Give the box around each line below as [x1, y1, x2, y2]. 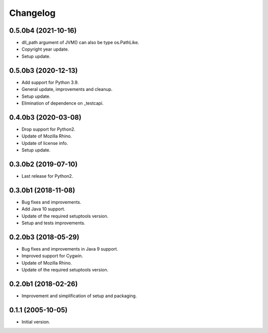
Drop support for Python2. [21, 126, 75, 132]
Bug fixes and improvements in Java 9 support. [21, 246, 119, 252]
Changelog [9, 7, 56, 18]
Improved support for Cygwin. [21, 253, 83, 259]
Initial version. [21, 319, 51, 325]
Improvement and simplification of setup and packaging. [21, 293, 137, 299]
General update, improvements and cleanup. [21, 86, 113, 92]
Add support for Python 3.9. [21, 79, 79, 85]
